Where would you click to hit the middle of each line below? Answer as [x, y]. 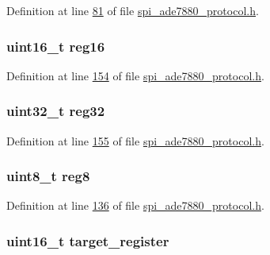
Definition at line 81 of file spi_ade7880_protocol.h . [133, 10]
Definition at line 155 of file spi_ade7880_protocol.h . [135, 140]
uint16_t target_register [88, 240]
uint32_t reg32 [56, 111]
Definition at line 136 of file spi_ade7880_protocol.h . [135, 205]
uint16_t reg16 [56, 46]
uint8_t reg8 [48, 176]
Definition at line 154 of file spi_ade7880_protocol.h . [135, 75]
